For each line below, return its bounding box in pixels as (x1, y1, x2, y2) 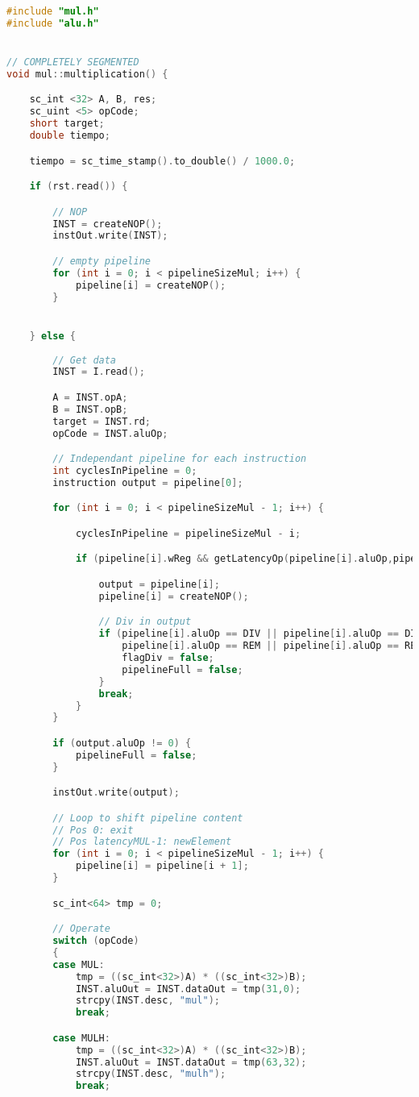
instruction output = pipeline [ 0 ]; (52, 476, 243, 488)
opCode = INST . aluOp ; (52, 427, 168, 439)
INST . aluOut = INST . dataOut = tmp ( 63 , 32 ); (75, 1056, 307, 1068)
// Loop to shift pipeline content (52, 812, 243, 824)
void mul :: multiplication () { (6, 68, 168, 80)
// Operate (52, 923, 110, 935)
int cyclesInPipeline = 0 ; (52, 464, 197, 476)
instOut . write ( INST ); (52, 230, 168, 242)
